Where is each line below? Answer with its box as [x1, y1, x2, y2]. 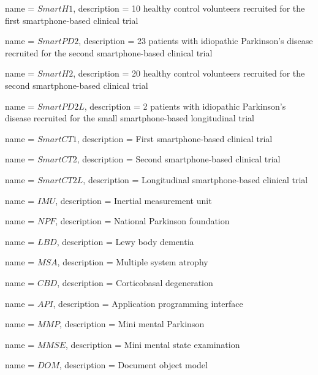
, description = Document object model [59, 358, 208, 371]
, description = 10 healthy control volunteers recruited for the [73, 2, 305, 14]
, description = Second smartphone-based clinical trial [77, 153, 281, 165]
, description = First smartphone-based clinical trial [77, 132, 273, 145]
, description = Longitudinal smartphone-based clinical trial [83, 173, 308, 186]
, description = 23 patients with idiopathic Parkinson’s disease [78, 34, 313, 47]
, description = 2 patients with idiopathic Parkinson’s [84, 99, 286, 112]
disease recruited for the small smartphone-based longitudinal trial [5, 112, 254, 124]
